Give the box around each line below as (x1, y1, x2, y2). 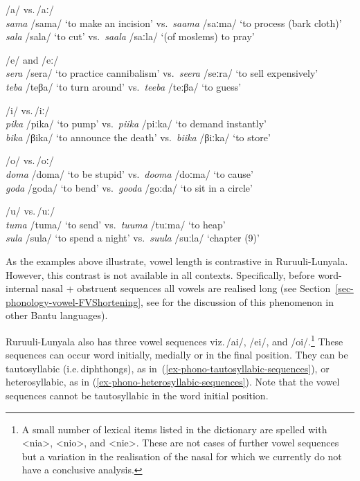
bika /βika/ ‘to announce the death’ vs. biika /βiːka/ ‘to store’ (6, 129, 271, 144)
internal (6, 281, 39, 296)
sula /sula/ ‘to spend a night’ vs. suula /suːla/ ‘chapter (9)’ (6, 230, 260, 245)
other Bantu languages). (6, 308, 108, 323)
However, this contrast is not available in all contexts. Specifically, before (6, 267, 315, 282)
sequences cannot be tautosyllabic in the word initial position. (6, 388, 269, 402)
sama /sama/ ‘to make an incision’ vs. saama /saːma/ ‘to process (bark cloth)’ (6, 15, 342, 30)
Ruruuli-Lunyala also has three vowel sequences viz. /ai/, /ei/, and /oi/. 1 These (6, 332, 343, 348)
